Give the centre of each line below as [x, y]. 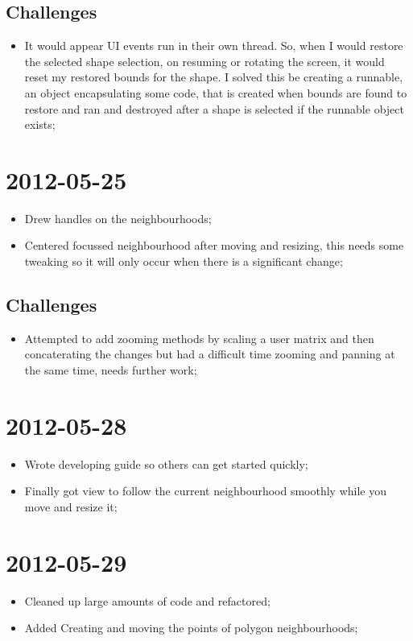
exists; [40, 124]
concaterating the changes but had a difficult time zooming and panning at [210, 354]
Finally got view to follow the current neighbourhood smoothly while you [206, 491]
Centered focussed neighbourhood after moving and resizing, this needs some [214, 245]
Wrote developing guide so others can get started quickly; [166, 463]
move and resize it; [71, 506]
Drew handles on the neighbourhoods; [118, 218]
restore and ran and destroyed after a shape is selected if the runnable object [214, 108]
